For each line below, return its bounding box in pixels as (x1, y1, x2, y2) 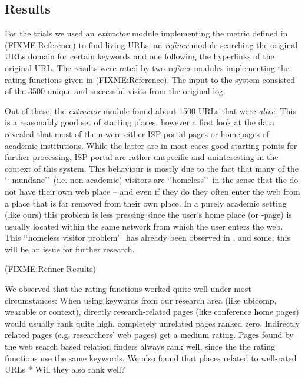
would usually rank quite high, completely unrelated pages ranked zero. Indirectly (5, 317, 300, 329)
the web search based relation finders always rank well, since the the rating (5, 340, 276, 353)
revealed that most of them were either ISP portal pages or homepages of (5, 127, 269, 139)
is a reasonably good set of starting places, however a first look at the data (5, 116, 274, 128)
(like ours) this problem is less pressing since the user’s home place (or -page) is (5, 208, 292, 221)
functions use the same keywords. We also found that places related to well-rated (5, 351, 297, 364)
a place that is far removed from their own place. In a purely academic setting (5, 197, 287, 209)
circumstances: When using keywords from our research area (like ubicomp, (5, 294, 277, 306)
